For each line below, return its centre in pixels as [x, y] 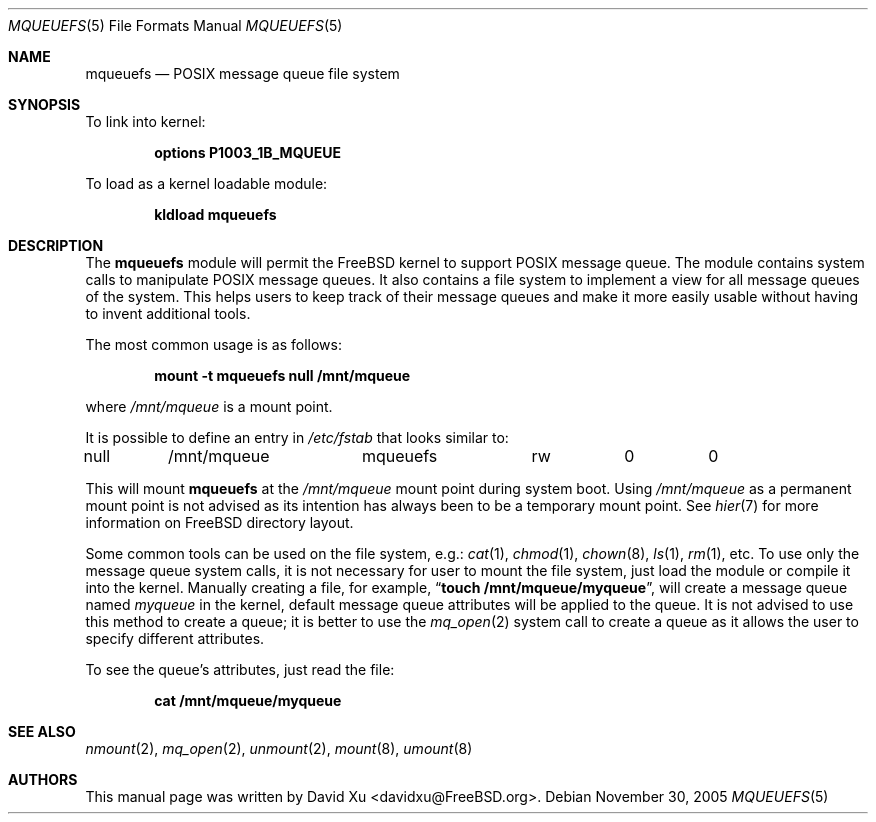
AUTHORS [43, 779]
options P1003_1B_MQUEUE [248, 152]
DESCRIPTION [56, 245]
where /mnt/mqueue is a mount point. [209, 406]
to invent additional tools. [168, 313]
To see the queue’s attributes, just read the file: [240, 669]
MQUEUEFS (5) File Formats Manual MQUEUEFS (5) [175, 25]
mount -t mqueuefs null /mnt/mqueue [282, 375]
